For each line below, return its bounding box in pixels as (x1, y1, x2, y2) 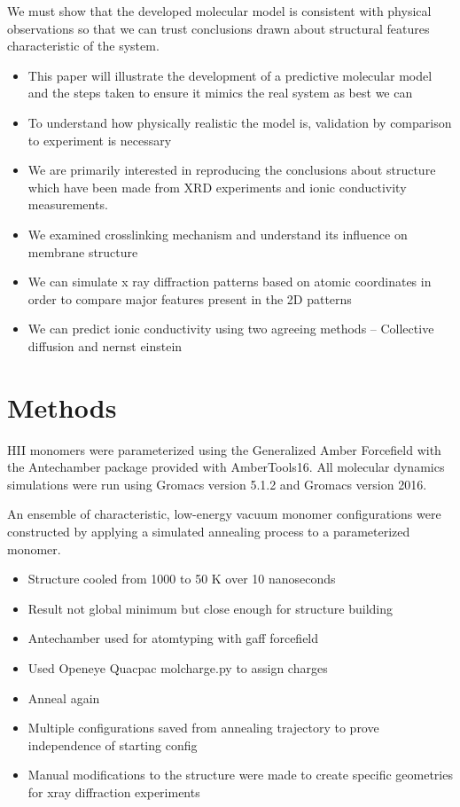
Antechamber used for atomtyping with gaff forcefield (27, 629, 319, 647)
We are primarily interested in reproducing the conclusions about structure (27, 161, 436, 179)
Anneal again (27, 688, 100, 707)
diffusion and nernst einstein (27, 336, 183, 355)
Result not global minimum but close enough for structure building (27, 599, 394, 617)
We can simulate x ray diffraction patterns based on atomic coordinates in (27, 272, 432, 291)
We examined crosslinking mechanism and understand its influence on (27, 224, 408, 243)
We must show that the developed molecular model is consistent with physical (7, 2, 432, 20)
